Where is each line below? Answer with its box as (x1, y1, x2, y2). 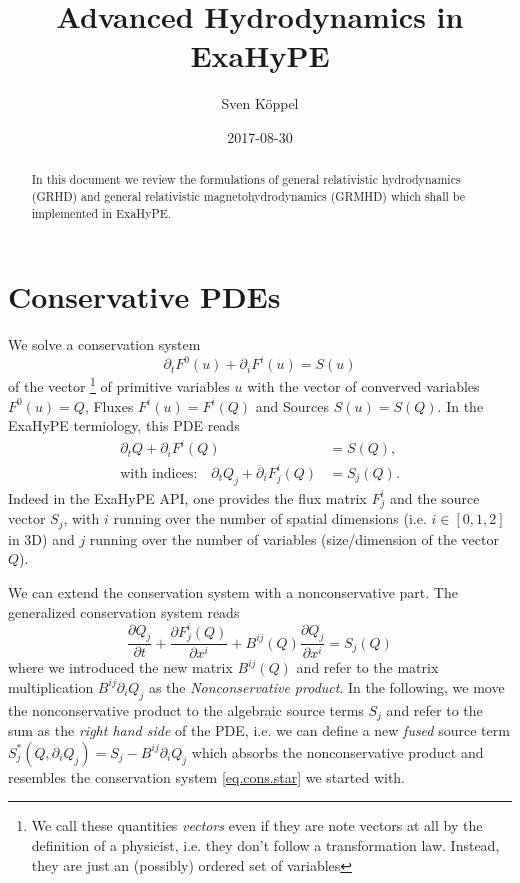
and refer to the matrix (296, 657, 439, 678)
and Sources (255, 395, 330, 416)
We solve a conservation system (8, 334, 201, 355)
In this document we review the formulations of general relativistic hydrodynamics (31, 171, 461, 188)
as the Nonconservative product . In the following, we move (148, 676, 505, 697)
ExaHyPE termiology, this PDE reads (8, 415, 240, 436)
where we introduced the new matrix (8, 657, 233, 678)
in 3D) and (8, 528, 75, 549)
